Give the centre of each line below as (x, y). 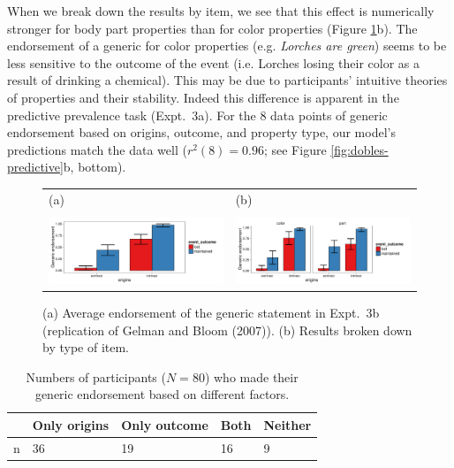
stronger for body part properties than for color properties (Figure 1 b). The (212, 28)
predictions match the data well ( (97, 149)
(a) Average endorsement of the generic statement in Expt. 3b (211, 313)
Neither (288, 424)
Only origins (71, 424)
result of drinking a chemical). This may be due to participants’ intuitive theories (227, 80)
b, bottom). (95, 167)
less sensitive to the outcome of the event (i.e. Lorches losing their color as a (214, 62)
